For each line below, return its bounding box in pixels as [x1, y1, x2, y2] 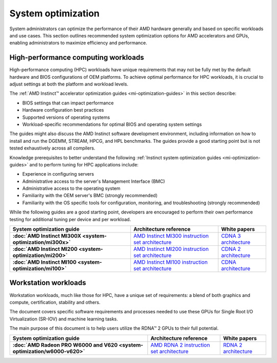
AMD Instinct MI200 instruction [133, 246, 209, 253]
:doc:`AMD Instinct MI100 [12, 259, 77, 266]
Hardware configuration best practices [22, 107, 105, 113]
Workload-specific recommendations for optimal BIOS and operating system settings [22, 121, 202, 127]
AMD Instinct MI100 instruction [133, 259, 208, 266]
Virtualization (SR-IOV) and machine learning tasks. [9, 315, 118, 322]
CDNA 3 [221, 232, 241, 240]
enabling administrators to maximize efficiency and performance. [9, 40, 147, 46]
